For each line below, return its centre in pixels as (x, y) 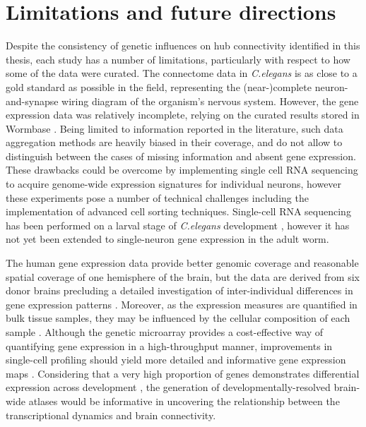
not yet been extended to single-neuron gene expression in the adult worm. (167, 239)
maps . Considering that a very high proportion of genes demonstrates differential (183, 373)
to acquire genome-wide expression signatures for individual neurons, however (174, 184)
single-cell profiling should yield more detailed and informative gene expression (176, 360)
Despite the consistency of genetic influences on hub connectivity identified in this (183, 46)
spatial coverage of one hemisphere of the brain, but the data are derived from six (183, 276)
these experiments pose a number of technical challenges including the (157, 197)
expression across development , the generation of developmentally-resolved (168, 387)
